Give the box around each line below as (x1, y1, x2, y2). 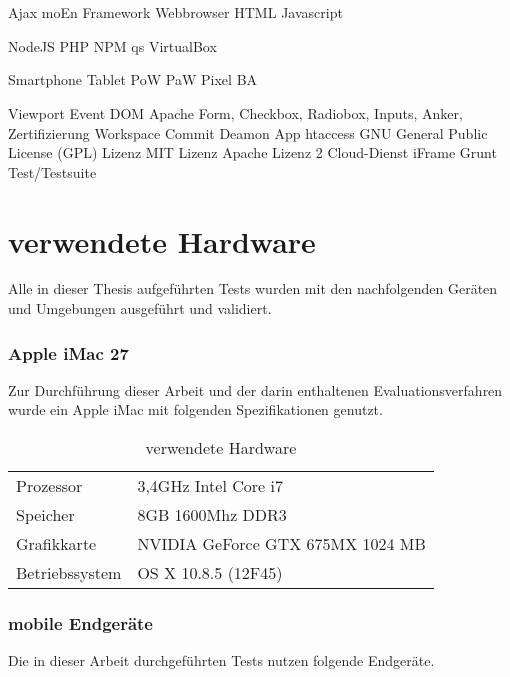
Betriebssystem (16, 561, 122, 585)
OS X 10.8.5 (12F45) (137, 561, 283, 585)
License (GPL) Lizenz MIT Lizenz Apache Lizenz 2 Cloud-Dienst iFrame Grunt (8, 142, 497, 163)
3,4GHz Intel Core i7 (137, 474, 283, 498)
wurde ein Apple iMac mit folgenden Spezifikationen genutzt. (8, 399, 383, 420)
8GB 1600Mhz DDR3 (137, 503, 287, 527)
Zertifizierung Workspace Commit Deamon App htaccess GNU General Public (8, 122, 488, 143)
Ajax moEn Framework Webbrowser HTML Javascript (8, 2, 343, 23)
